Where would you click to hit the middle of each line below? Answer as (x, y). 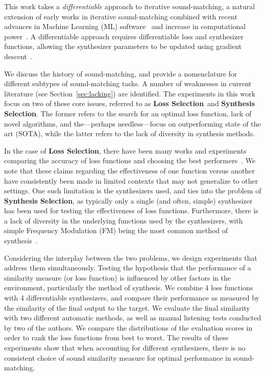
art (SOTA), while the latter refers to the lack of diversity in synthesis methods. (130, 133)
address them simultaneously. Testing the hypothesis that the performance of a (128, 268)
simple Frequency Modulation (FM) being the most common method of (116, 230)
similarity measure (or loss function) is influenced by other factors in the (117, 277)
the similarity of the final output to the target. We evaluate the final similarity (127, 307)
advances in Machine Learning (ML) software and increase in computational (125, 26)
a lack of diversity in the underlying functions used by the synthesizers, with (124, 220)
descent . (18, 56)
